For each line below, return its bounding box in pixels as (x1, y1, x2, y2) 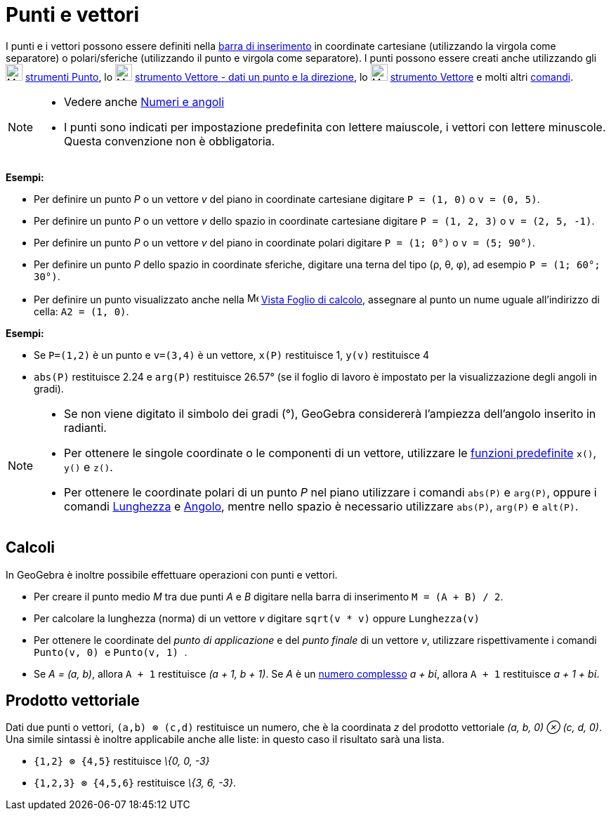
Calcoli (6, 539, 55, 557)
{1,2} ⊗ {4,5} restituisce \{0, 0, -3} (34, 755, 210, 768)
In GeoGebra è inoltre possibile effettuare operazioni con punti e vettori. (6, 568, 338, 581)
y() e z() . (64, 459, 113, 474)
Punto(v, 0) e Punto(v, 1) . (34, 645, 188, 658)
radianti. (64, 420, 107, 435)
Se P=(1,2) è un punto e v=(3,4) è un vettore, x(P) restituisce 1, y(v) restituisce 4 (34, 348, 430, 361)
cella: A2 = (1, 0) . (34, 305, 129, 317)
